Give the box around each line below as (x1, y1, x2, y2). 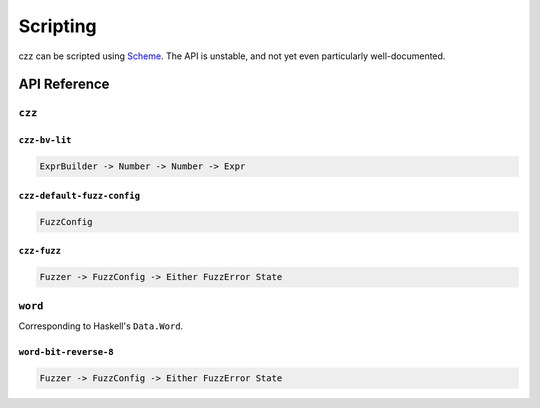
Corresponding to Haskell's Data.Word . (18, 320, 184, 332)
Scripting (18, 15, 97, 37)
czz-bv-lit (18, 135, 72, 146)
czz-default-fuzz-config (18, 190, 140, 201)
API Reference (18, 76, 110, 93)
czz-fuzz (18, 245, 62, 257)
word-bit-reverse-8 (18, 346, 114, 357)
